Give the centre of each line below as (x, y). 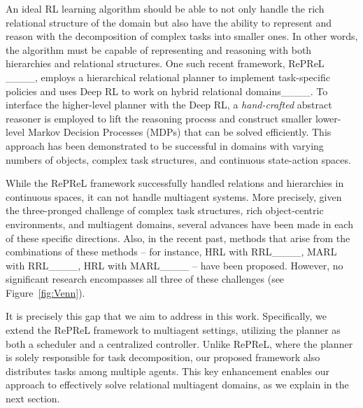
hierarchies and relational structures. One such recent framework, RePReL (165, 63)
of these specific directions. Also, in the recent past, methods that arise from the (178, 238)
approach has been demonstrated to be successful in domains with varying (165, 145)
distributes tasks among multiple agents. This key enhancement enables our (168, 371)
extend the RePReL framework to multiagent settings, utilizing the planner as (173, 330)
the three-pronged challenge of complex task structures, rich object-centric (165, 210)
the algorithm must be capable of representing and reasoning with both (159, 49)
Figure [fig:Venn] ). (45, 292)
